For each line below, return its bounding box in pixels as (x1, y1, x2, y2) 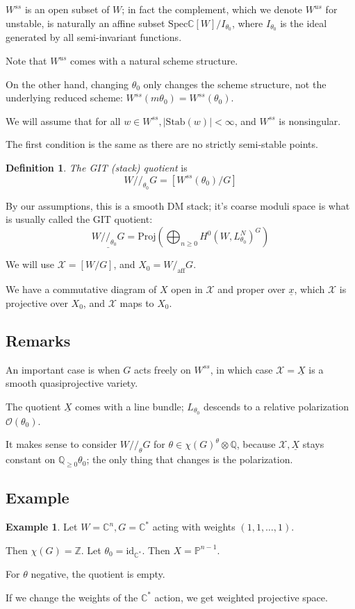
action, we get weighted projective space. (154, 590, 328, 604)
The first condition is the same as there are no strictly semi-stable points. (6, 137, 318, 151)
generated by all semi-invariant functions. (6, 30, 182, 44)
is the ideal (280, 15, 327, 30)
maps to (119, 295, 154, 310)
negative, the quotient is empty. (31, 567, 165, 581)
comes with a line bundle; (75, 399, 184, 413)
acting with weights (152, 519, 236, 534)
